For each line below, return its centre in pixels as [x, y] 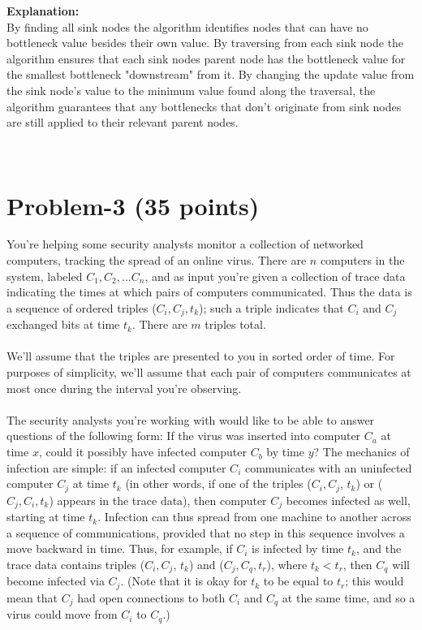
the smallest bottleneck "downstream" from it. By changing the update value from [211, 74]
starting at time [46, 517]
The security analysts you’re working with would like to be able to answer [191, 419]
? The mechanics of [362, 452]
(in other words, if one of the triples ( [218, 483]
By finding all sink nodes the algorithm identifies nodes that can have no [187, 26]
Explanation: [43, 11]
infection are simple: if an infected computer [116, 467]
